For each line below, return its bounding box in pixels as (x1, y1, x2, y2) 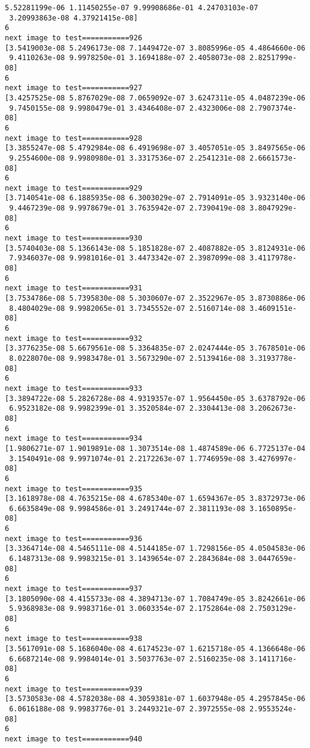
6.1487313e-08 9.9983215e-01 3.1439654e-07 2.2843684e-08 (9, 554, 245, 563)
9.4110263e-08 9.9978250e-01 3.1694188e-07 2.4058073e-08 (9, 54, 245, 63)
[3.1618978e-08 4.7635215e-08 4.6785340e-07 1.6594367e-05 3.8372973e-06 (5, 494, 306, 503)
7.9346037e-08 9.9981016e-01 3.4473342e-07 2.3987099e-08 (9, 254, 245, 263)
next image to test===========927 (5, 84, 143, 93)
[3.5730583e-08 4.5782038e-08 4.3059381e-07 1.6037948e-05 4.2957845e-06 (5, 694, 306, 704)
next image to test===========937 (5, 584, 143, 593)
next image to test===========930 (5, 234, 143, 243)
